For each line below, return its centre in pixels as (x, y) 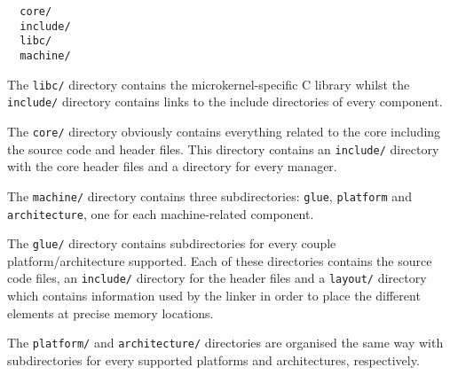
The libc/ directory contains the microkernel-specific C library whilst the (209, 84)
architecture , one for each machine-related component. (161, 213)
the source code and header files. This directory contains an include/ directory (223, 148)
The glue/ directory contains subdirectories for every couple (172, 243)
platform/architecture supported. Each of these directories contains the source (220, 260)
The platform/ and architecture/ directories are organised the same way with (225, 343)
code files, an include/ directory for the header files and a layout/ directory (217, 278)
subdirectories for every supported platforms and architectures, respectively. (213, 359)
